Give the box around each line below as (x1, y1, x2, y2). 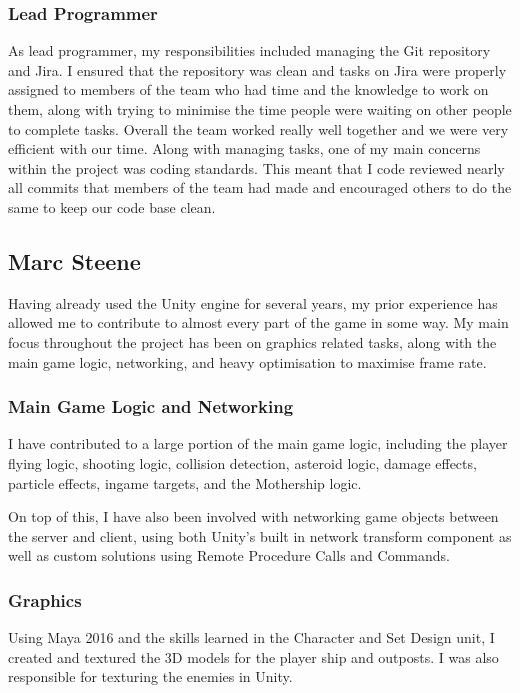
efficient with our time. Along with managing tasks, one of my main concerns (8, 138, 481, 159)
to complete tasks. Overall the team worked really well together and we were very (8, 118, 509, 139)
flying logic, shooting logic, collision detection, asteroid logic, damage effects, (8, 452, 477, 473)
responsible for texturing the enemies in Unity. (8, 666, 293, 687)
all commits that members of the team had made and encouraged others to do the (8, 177, 512, 198)
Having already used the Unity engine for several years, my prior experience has (8, 292, 498, 313)
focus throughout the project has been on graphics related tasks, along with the (8, 331, 497, 352)
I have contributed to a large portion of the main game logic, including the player (8, 433, 508, 454)
